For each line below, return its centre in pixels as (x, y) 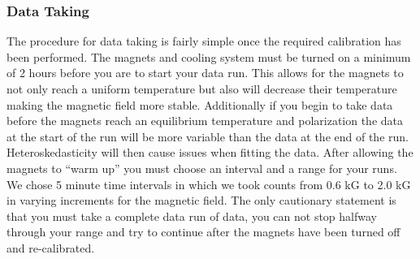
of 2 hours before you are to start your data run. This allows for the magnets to (205, 73)
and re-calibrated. (51, 247)
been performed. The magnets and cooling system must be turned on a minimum (209, 56)
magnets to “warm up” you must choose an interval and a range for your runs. (202, 168)
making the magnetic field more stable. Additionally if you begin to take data (200, 104)
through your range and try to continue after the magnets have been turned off (204, 232)
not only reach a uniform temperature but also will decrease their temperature (202, 88)
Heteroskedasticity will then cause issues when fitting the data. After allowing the (210, 152)
